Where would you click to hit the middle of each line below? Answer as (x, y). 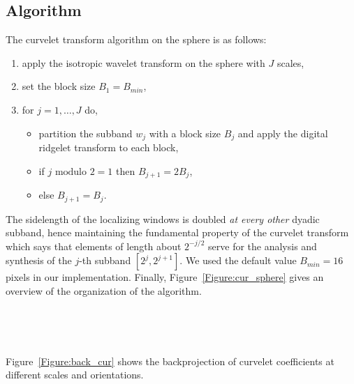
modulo (71, 172)
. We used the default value (238, 260)
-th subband (105, 260)
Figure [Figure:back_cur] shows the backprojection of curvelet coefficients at (170, 361)
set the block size (59, 86)
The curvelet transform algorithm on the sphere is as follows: (136, 39)
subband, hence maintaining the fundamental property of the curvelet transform (177, 232)
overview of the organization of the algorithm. (104, 290)
